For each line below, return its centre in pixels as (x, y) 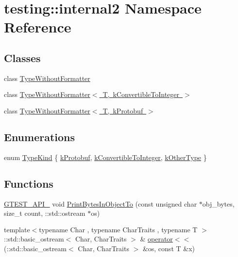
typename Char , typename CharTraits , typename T (118, 229)
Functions (29, 183)
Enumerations (40, 137)
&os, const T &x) (169, 248)
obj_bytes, (218, 203)
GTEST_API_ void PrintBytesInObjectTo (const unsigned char (101, 203)
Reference (38, 27)
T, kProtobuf (123, 110)
